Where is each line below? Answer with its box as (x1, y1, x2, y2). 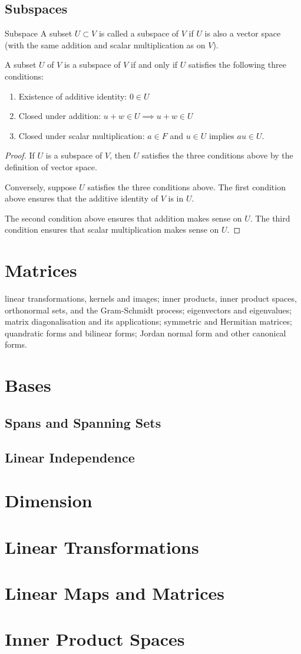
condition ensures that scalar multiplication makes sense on (5, 223, 219, 236)
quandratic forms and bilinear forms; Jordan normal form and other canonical (5, 326, 286, 339)
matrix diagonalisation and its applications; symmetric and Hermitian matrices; (5, 315, 292, 328)
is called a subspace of (98, 27, 179, 39)
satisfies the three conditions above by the (141, 149, 293, 161)
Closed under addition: (18, 110, 101, 122)
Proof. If (5, 149, 35, 161)
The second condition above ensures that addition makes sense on (5, 212, 242, 224)
